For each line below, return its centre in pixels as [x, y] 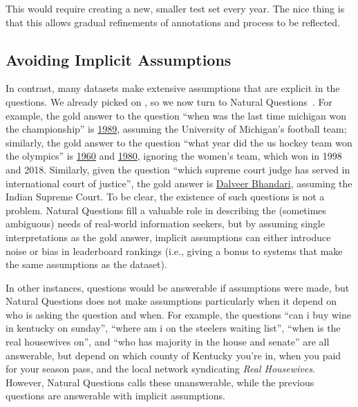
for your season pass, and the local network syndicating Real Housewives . [160, 369]
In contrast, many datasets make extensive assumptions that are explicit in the [173, 88]
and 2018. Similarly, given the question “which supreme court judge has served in [178, 169]
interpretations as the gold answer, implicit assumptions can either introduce [168, 237]
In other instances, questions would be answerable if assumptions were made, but [178, 287]
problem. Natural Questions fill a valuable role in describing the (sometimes [166, 210]
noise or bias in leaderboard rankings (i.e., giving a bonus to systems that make [174, 250]
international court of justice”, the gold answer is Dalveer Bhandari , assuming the [179, 183]
